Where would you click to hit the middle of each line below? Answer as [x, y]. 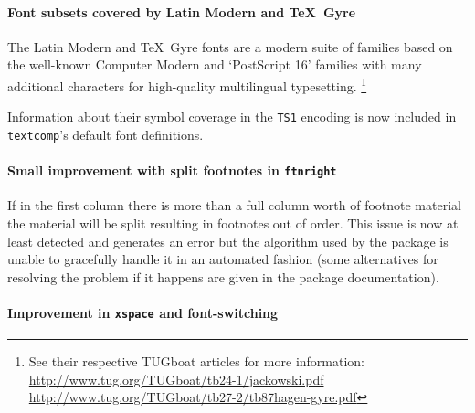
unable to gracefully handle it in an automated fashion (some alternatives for [223, 259]
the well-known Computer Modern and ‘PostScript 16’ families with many [215, 64]
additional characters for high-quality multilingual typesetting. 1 [187, 84]
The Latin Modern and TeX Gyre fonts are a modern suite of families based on [230, 46]
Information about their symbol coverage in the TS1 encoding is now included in [232, 116]
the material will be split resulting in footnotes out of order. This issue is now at [233, 223]
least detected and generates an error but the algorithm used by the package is [228, 241]
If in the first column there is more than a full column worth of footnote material [234, 205]
